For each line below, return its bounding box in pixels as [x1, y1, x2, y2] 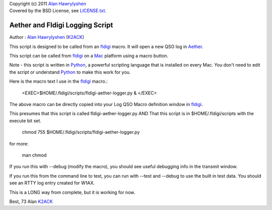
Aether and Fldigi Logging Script [9, 21, 113, 30]
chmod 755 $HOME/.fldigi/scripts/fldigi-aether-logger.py [22, 129, 140, 135]
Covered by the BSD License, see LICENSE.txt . [9, 8, 107, 14]
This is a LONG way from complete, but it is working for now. [9, 189, 135, 195]
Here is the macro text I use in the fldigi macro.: [9, 78, 108, 84]
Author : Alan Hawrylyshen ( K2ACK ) [9, 34, 84, 40]
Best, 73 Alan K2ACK [9, 198, 53, 204]
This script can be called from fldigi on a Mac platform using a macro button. [9, 53, 169, 59]
